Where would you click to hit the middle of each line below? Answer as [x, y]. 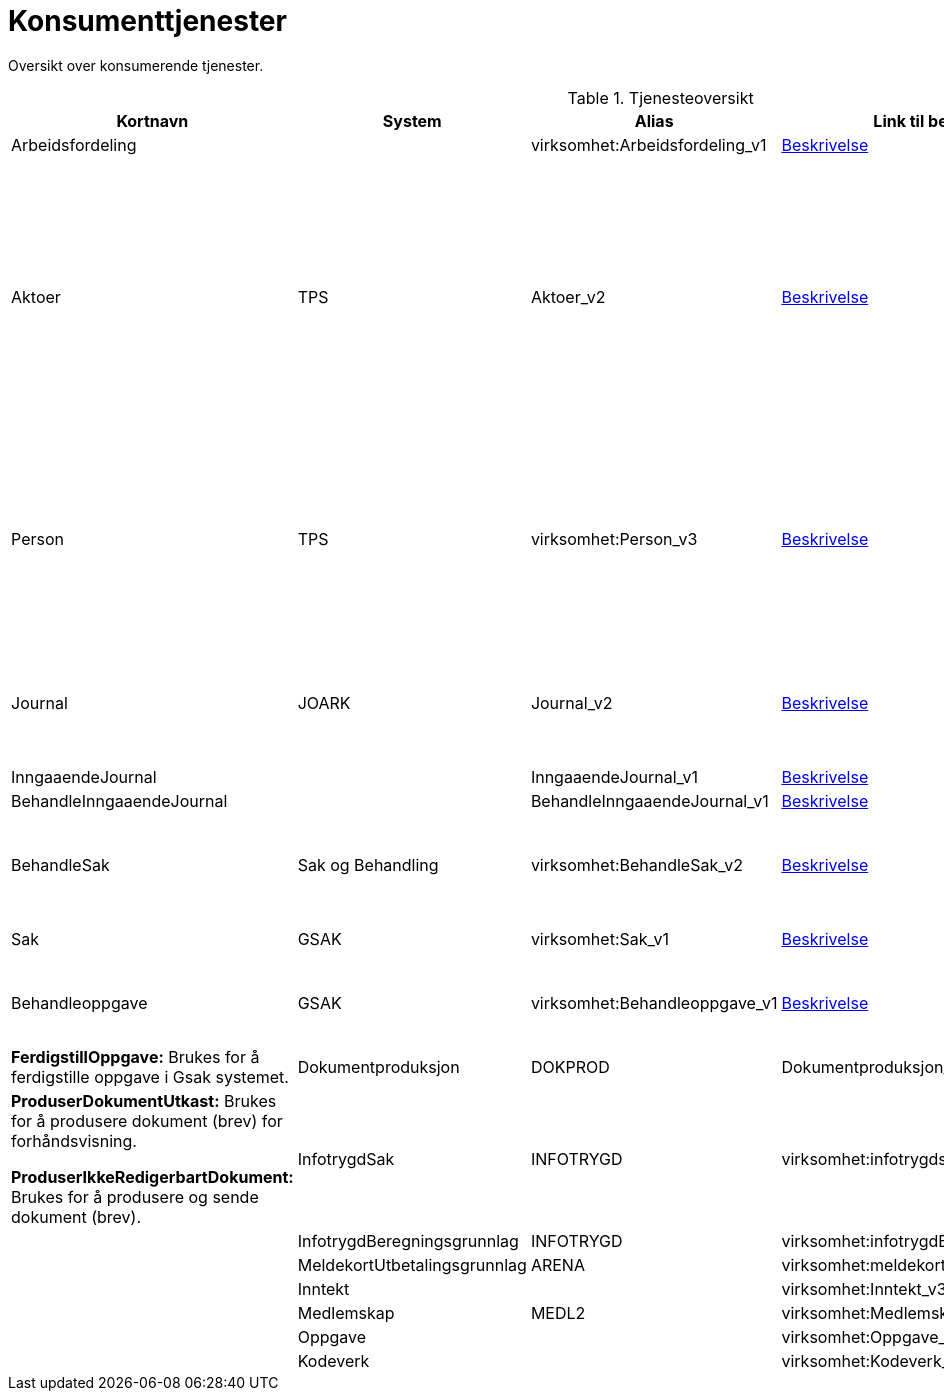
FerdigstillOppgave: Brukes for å [135, 1056]
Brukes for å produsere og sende [135, 1196]
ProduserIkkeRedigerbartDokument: [152, 1176]
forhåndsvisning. [74, 1140]
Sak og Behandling [368, 864]
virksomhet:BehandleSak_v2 [636, 864]
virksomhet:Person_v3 [614, 538]
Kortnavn [152, 120]
